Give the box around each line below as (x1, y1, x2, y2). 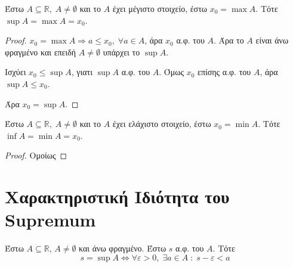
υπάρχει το (103, 45, 140, 58)
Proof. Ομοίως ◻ (5, 149, 67, 162)
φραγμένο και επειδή (5, 45, 76, 58)
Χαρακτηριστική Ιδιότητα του (5, 184, 230, 209)
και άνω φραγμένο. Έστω (79, 242, 166, 254)
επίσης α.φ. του (198, 66, 251, 78)
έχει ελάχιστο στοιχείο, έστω (112, 117, 211, 130)
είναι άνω (255, 34, 289, 46)
